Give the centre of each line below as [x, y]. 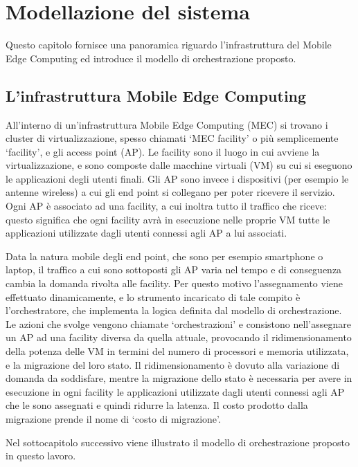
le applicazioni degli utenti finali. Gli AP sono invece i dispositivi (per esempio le [177, 178]
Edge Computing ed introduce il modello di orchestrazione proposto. [151, 58]
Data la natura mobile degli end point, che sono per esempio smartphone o [164, 256]
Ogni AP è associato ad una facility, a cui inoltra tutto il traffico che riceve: [166, 206]
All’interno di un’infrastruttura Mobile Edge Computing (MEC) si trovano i [167, 124]
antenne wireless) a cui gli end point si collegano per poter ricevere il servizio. [170, 192]
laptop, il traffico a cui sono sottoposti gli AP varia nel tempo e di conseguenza [174, 269]
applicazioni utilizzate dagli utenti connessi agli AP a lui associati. [146, 233]
